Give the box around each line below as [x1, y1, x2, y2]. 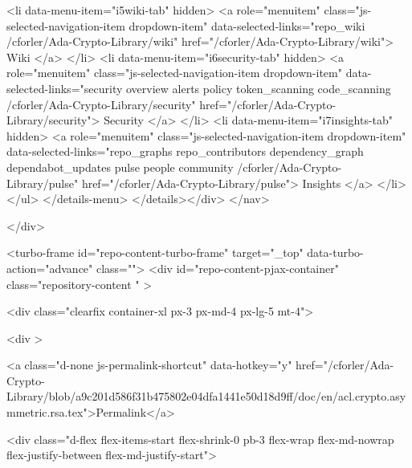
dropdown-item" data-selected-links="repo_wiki [128, 17, 365, 34]
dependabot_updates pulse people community [6, 158, 234, 175]
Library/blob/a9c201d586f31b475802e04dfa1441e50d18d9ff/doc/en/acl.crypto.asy [6, 388, 406, 405]
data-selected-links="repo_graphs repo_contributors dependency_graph [6, 143, 364, 160]
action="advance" [6, 259, 93, 276]
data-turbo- [307, 244, 364, 261]
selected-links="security [6, 79, 123, 96]
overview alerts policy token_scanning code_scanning [125, 79, 391, 96]
